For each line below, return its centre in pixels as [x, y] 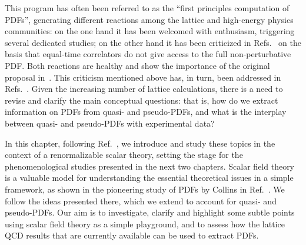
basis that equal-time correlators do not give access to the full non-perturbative [148, 54]
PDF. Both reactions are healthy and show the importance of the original [137, 65]
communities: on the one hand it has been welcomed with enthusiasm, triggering [150, 31]
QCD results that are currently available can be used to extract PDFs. [132, 235]
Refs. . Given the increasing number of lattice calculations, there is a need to [144, 89]
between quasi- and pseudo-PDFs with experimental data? [110, 123]
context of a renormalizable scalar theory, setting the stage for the [124, 155]
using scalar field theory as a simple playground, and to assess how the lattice [145, 224]
